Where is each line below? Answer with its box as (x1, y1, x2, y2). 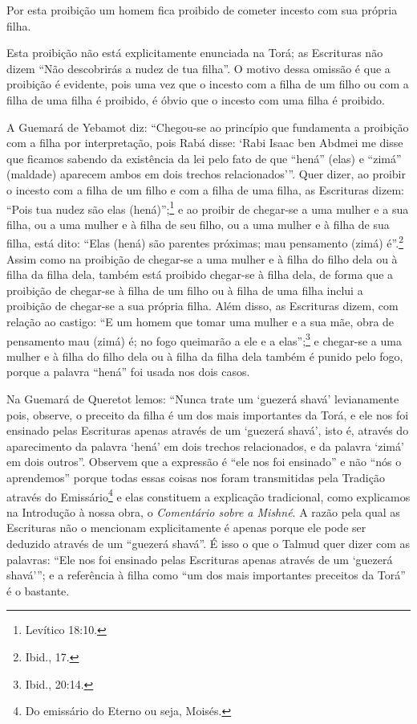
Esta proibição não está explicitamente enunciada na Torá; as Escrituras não (6, 44, 383, 61)
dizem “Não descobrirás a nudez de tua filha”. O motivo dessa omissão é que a (6, 59, 391, 76)
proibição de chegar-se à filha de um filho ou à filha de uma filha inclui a (6, 281, 363, 298)
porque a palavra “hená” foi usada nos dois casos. (6, 363, 250, 380)
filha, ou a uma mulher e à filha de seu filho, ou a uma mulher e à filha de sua (6, 215, 390, 232)
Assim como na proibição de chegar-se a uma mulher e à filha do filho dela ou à (6, 250, 398, 267)
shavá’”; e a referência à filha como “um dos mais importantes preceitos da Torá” (6, 567, 406, 583)
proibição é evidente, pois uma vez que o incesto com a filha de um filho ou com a (6, 76, 409, 92)
